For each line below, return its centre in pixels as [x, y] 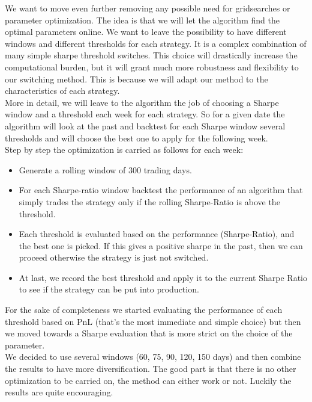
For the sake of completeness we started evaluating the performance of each [144, 310]
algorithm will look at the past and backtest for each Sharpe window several [145, 125]
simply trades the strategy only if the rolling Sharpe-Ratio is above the [149, 201]
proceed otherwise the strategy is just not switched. [114, 257]
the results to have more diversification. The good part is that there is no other [151, 369]
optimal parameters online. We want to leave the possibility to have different [146, 32]
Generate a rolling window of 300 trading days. [105, 169]
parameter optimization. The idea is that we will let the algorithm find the [142, 20]
